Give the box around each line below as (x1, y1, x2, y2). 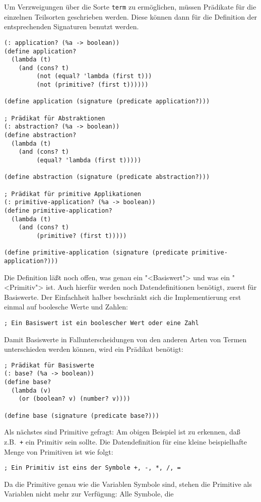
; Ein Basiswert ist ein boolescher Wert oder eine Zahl (4, 319, 199, 327)
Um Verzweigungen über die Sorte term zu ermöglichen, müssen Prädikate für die (4, 2, 256, 12)
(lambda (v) (11, 387, 51, 394)
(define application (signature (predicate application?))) (4, 98, 210, 105)
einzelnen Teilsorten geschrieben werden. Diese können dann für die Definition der (4, 11, 257, 22)
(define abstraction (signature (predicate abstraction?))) (4, 173, 210, 181)
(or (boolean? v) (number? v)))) (18, 395, 130, 403)
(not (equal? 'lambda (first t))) (36, 73, 152, 80)
